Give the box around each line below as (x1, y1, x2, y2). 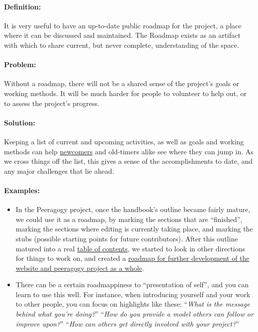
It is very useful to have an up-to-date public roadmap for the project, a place (4, 20, 242, 30)
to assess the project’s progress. (4, 98, 99, 108)
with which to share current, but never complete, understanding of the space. (4, 39, 239, 50)
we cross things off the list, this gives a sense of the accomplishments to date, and (4, 156, 253, 166)
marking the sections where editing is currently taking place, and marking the (15, 223, 253, 234)
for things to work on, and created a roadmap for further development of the (15, 253, 250, 263)
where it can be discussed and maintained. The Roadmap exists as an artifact (4, 30, 241, 40)
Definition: (4, 1, 41, 11)
